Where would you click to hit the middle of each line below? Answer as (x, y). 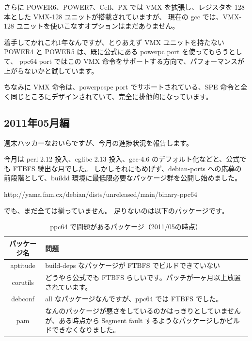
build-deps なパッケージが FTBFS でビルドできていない (133, 265)
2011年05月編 (37, 122)
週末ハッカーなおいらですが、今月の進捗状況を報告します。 (98, 142)
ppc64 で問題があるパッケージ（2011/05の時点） (126, 227)
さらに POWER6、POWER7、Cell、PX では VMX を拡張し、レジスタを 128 (124, 7)
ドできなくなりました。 (83, 330)
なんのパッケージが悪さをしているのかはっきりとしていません (143, 311)
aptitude (23, 265)
